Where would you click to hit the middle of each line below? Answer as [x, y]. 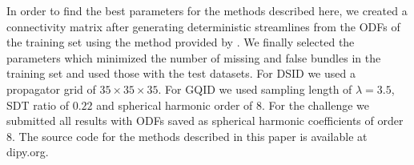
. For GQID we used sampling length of [255, 89]
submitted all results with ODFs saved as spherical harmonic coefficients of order [205, 121]
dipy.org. [28, 152]
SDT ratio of [38, 105]
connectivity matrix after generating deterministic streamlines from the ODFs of [203, 26]
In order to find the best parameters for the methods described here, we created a [207, 10]
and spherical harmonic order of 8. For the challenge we [233, 105]
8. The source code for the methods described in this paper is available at [187, 136]
